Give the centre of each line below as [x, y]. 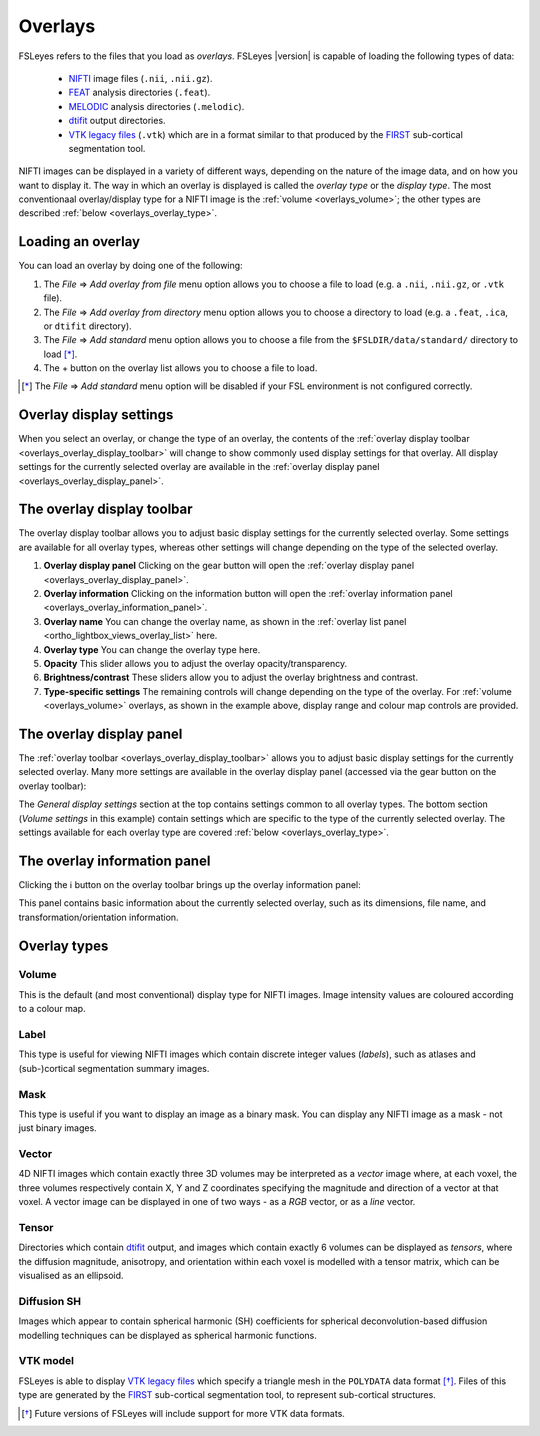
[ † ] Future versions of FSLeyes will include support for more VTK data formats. [183, 1413]
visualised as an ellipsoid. [71, 1276]
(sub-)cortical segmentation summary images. [114, 1068]
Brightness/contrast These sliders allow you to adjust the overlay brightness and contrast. [231, 677]
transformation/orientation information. [98, 917]
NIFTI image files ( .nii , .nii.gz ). [140, 78]
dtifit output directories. [117, 121]
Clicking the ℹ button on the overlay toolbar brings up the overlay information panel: [190, 884]
